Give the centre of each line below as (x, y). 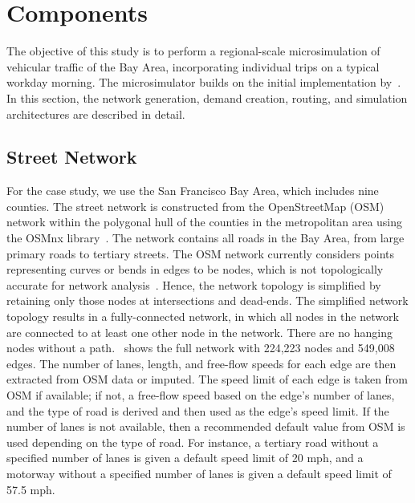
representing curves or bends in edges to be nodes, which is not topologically (195, 269)
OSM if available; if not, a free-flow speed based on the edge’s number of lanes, (201, 395)
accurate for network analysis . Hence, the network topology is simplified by (194, 284)
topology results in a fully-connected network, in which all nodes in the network (203, 316)
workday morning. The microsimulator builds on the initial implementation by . (204, 82)
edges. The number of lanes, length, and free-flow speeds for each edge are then (201, 363)
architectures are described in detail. (96, 114)
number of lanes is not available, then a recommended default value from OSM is (206, 426)
